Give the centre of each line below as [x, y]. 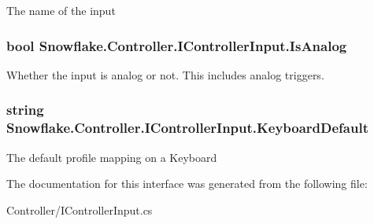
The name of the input [61, 10]
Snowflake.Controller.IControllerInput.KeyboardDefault [187, 128]
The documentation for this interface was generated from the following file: [187, 184]
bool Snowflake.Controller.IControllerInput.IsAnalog [177, 45]
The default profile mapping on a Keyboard [112, 157]
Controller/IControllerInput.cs [80, 209]
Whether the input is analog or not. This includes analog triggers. [165, 74]
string [25, 110]
